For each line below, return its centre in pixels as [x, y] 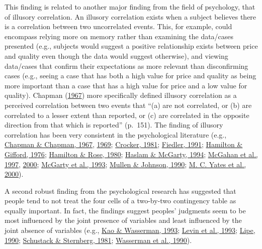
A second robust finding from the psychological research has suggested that [120, 191]
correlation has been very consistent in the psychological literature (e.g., [116, 134]
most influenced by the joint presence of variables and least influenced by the [123, 220]
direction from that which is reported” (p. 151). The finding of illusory [114, 125]
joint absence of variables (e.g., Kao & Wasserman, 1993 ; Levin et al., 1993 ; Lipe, [130, 230]
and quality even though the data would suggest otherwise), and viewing [116, 55]
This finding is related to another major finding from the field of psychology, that [130, 7]
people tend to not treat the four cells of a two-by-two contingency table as [120, 201]
